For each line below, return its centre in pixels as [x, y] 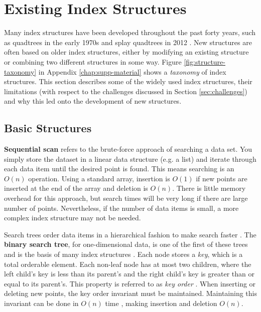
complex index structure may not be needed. [73, 218]
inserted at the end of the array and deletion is [76, 188]
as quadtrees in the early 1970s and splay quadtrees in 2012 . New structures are [128, 42]
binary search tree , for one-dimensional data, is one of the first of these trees [126, 244]
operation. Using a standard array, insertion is [99, 178]
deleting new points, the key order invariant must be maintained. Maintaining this [130, 293]
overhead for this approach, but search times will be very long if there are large [126, 198]
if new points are [222, 178]
